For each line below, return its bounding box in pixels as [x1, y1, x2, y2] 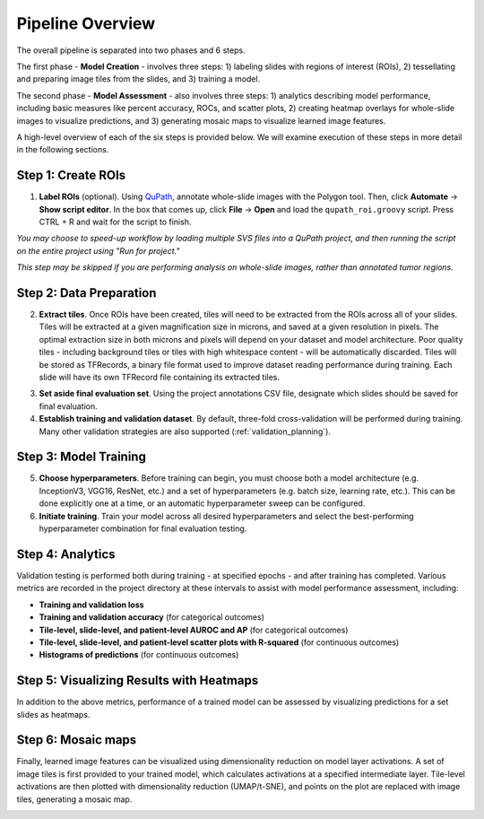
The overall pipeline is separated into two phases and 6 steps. [16, 45, 246, 56]
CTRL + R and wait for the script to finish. [39, 216, 192, 227]
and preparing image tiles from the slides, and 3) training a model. [16, 74, 261, 84]
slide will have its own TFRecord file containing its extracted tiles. [39, 372, 280, 382]
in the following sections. [16, 144, 109, 155]
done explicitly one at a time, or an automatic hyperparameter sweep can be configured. [39, 498, 366, 509]
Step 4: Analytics [16, 546, 116, 562]
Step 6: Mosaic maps [16, 732, 137, 748]
